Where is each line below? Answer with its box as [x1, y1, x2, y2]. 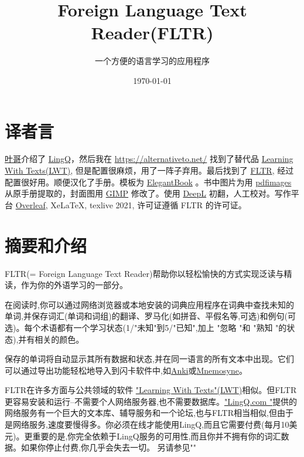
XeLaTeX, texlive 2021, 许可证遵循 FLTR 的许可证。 [50, 198, 247, 211]
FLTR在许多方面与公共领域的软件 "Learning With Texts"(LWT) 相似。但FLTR [5, 384, 297, 396]
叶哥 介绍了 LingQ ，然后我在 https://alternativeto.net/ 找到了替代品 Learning [5, 153, 293, 165]
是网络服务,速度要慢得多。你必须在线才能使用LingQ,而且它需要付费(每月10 [5, 418, 289, 431]
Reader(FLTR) [91, 21, 214, 45]
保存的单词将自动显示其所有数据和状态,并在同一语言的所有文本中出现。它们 [5, 353, 294, 365]
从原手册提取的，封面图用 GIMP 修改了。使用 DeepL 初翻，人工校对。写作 [5, 187, 291, 199]
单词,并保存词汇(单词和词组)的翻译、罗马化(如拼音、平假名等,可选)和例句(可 [5, 310, 296, 322]
